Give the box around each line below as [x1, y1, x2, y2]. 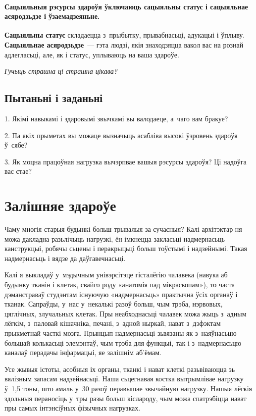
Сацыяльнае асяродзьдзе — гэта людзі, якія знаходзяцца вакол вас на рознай [4, 39, 244, 50]
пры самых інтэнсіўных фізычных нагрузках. [4, 403, 141, 413]
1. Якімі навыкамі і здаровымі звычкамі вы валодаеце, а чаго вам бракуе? [4, 113, 228, 123]
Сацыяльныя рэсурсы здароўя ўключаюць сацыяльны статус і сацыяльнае [4, 1, 248, 11]
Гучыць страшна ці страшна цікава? [4, 66, 117, 76]
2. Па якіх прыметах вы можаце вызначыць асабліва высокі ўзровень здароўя [4, 130, 238, 140]
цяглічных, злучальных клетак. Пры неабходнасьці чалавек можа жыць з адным [4, 308, 247, 318]
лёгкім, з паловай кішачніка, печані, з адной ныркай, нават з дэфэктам [4, 318, 221, 328]
